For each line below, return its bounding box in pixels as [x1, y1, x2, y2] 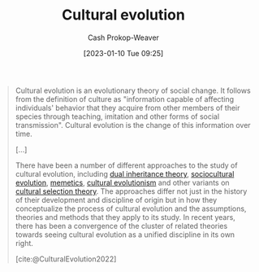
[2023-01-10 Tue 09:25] [83, 48, 164, 58]
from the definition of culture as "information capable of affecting [15, 94, 235, 103]
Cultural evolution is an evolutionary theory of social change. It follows [15, 86, 251, 95]
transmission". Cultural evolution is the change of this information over [15, 120, 251, 129]
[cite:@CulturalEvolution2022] [15, 254, 117, 264]
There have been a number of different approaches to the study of [15, 160, 238, 170]
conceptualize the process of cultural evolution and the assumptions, [15, 204, 247, 213]
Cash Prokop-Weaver [87, 33, 160, 42]
